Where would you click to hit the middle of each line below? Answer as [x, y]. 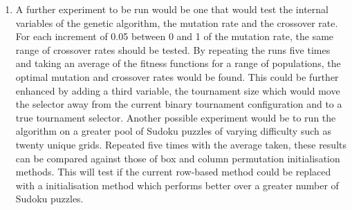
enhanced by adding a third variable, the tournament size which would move [178, 90]
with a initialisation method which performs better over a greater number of [177, 185]
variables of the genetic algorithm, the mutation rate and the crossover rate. [177, 22]
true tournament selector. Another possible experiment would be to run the [176, 117]
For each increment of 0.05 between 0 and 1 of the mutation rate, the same [175, 36]
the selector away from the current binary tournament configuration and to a [179, 104]
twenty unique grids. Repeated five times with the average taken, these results [181, 144]
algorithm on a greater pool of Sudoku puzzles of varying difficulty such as [173, 131]
